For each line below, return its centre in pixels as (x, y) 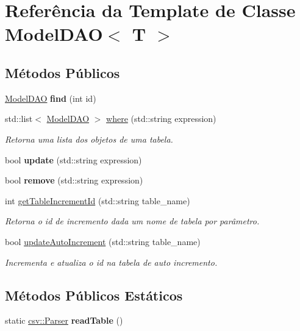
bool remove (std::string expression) (74, 180)
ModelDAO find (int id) (51, 98)
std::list (19, 119)
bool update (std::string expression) (73, 159)
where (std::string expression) (161, 119)
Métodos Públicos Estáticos (94, 295)
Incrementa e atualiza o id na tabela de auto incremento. (111, 262)
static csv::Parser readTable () (64, 320)
